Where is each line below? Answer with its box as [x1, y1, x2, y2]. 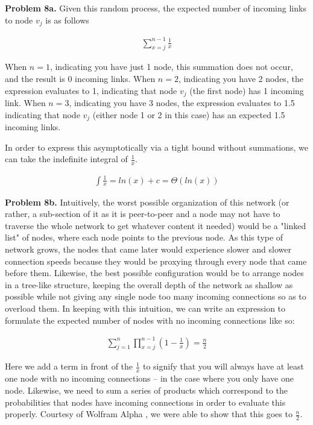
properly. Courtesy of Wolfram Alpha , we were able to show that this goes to [5, 408, 292, 420]
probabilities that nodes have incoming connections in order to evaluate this [5, 395, 286, 408]
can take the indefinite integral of [5, 153, 128, 165]
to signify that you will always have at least [142, 360, 304, 373]
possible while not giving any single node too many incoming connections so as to [5, 290, 306, 303]
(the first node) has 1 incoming [189, 84, 304, 96]
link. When [5, 96, 46, 109]
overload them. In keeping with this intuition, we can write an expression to [5, 301, 286, 314]
